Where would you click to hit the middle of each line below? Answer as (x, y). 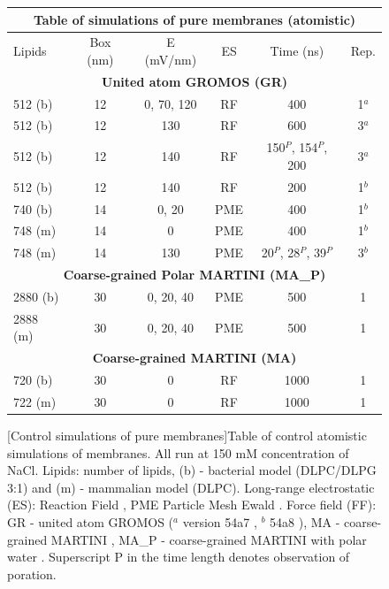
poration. (32, 574)
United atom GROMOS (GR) (194, 81)
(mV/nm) (171, 59)
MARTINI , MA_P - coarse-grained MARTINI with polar (209, 539)
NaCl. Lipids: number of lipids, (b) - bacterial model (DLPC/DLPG (192, 470)
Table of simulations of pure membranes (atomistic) (194, 19)
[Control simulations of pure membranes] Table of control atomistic (187, 436)
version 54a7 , (220, 522)
